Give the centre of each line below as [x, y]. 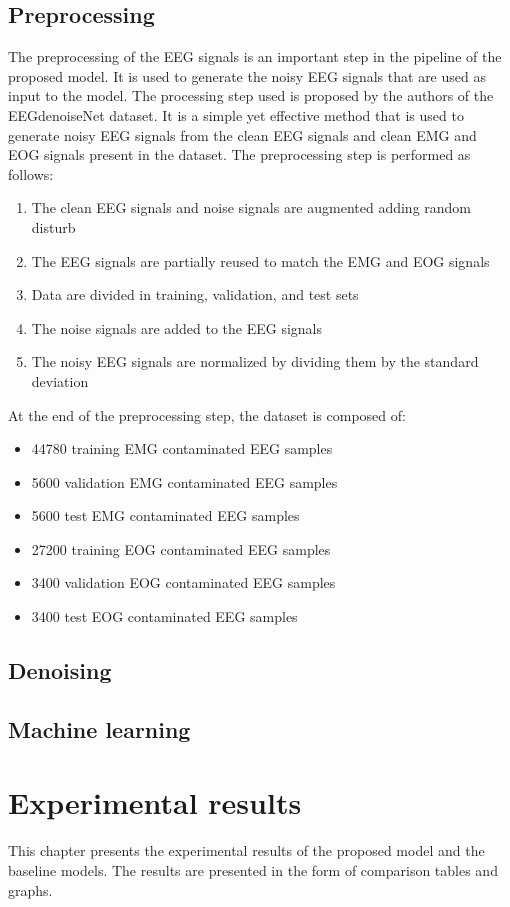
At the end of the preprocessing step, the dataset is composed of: [207, 414]
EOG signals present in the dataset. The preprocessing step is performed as [239, 154]
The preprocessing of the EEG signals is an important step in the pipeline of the [255, 56]
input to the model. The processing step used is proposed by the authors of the [251, 95]
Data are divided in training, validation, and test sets [195, 294]
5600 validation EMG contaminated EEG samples [184, 481]
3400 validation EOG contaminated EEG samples [183, 582]
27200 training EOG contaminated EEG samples [181, 548]
